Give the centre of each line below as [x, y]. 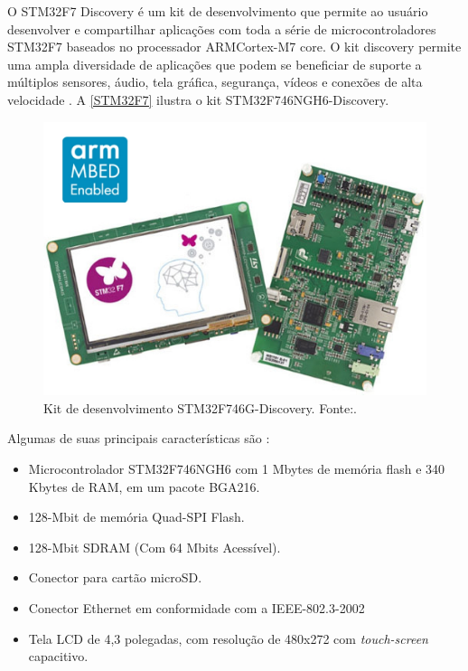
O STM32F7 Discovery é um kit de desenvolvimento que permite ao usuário [218, 11]
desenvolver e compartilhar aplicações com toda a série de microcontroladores [222, 28]
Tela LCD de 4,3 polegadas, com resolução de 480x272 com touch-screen [228, 638]
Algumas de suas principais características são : [139, 438]
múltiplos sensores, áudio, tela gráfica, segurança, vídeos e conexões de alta [215, 82]
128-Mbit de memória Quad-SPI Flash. [136, 517]
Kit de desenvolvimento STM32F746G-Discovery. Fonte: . [201, 407]
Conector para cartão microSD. [115, 577]
